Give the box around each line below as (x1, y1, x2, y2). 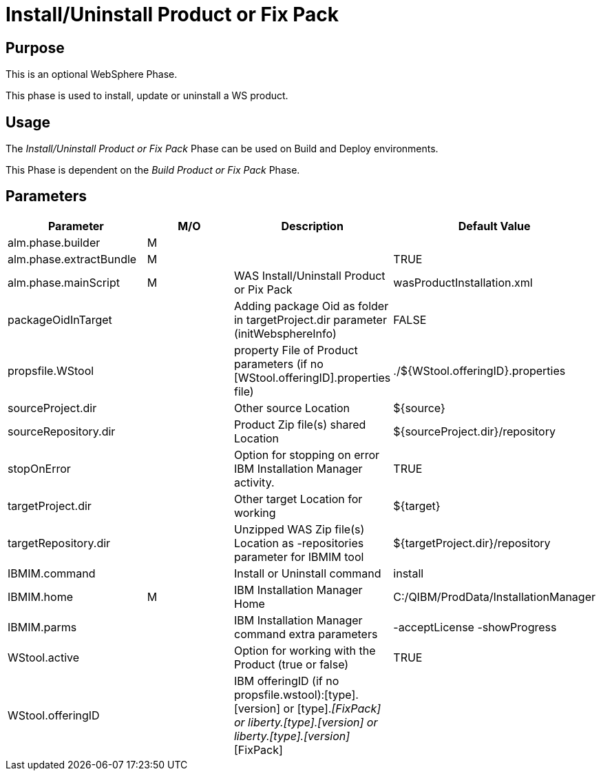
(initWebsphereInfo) (233, 326, 337, 340)
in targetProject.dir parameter (233, 312, 387, 327)
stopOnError (8, 461, 71, 476)
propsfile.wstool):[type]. (233, 687, 359, 702)
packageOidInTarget (8, 312, 112, 327)
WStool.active (8, 650, 80, 664)
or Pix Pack (233, 282, 293, 296)
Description (281, 218, 344, 233)
